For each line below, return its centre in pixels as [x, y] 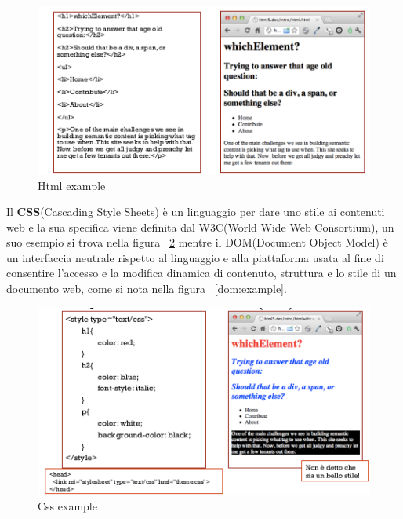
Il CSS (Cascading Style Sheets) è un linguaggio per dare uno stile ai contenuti [196, 212]
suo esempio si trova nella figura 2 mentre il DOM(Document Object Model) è [197, 242]
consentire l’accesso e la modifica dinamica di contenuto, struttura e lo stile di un [201, 273]
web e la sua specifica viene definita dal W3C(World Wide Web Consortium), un [200, 227]
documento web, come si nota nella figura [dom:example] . [147, 289]
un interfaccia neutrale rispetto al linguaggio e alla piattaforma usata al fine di [195, 257]
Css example [67, 506]
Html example [72, 185]
